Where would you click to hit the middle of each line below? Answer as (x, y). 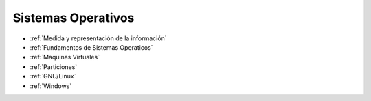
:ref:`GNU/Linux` (53, 76)
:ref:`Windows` (51, 86)
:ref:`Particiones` (54, 67)
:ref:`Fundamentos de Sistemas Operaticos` (91, 47)
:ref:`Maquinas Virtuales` (65, 57)
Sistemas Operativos (74, 18)
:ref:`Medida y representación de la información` (99, 38)
